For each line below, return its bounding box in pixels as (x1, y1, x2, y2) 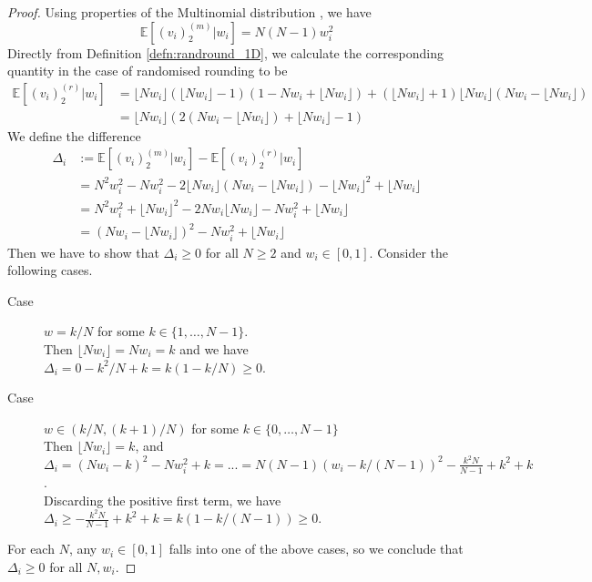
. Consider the (369, 242, 449, 261)
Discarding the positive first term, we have (44, 490, 281, 509)
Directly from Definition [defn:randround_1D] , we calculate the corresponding (7, 43, 444, 62)
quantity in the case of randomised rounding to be (7, 61, 288, 80)
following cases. (7, 260, 93, 280)
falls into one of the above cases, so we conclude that (168, 539, 464, 558)
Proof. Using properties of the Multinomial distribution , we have (7, 3, 372, 21)
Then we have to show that (7, 242, 159, 261)
